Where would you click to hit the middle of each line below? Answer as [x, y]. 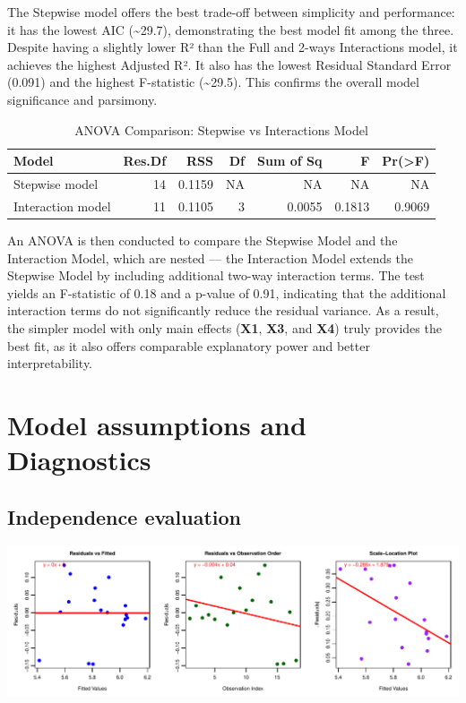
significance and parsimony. [82, 99]
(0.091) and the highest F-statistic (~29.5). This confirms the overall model [213, 82]
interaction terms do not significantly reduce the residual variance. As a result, [223, 310]
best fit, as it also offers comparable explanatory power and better [189, 345]
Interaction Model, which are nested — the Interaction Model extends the [210, 257]
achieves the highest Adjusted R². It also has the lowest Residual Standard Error [229, 64]
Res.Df [145, 161]
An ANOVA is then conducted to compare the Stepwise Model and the [203, 240]
